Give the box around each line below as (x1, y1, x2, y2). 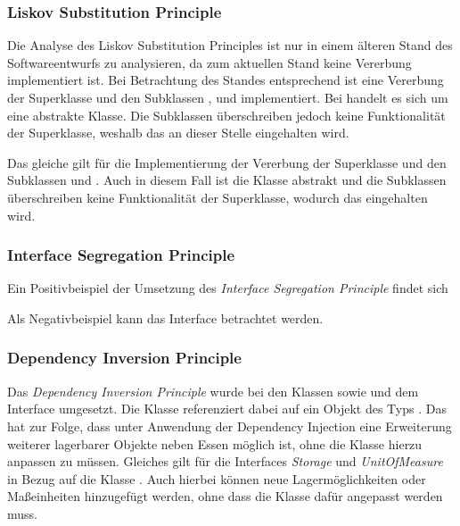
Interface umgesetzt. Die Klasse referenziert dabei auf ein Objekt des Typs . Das (7, 399, 447, 418)
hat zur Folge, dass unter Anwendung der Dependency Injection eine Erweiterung (7, 416, 452, 435)
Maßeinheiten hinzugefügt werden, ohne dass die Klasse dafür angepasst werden (7, 487, 443, 505)
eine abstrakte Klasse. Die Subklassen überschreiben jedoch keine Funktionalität (7, 105, 446, 124)
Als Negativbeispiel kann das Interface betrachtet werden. (7, 308, 324, 327)
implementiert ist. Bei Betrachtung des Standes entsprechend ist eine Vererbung (7, 71, 444, 89)
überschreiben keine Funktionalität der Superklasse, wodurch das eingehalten (7, 188, 428, 206)
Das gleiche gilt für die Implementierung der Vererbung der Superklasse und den (7, 153, 447, 171)
